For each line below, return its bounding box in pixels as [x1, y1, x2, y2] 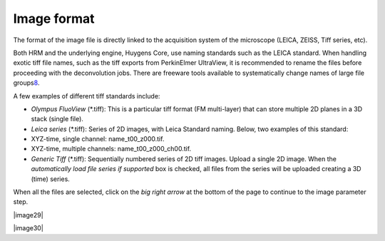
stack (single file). [31, 115, 83, 123]
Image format [13, 11, 96, 26]
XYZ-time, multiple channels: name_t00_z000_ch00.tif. [31, 145, 192, 153]
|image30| [13, 224, 44, 232]
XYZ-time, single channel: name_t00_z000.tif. [31, 135, 165, 143]
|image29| [13, 210, 43, 219]
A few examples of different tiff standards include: [13, 91, 160, 100]
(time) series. [31, 175, 71, 183]
